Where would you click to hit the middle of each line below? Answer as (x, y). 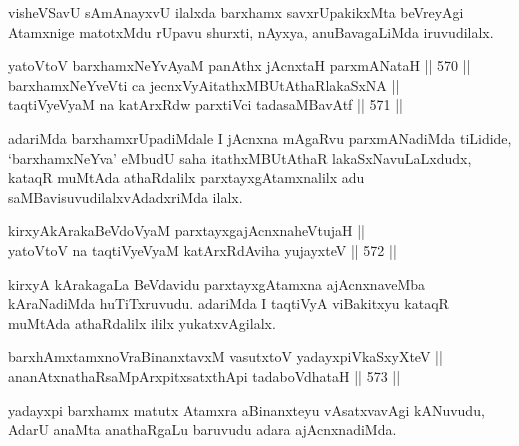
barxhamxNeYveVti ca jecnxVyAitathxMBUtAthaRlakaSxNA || (204, 84)
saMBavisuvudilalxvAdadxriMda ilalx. (125, 196)
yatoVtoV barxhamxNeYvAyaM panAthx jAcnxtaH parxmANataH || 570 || (239, 65)
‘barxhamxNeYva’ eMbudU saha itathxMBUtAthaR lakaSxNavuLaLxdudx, (240, 157)
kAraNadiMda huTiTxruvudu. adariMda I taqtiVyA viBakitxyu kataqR (228, 303)
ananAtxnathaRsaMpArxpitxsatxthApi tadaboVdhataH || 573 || (204, 375)
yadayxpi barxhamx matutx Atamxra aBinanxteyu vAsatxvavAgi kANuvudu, (246, 409)
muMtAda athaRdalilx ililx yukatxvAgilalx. (142, 322)
